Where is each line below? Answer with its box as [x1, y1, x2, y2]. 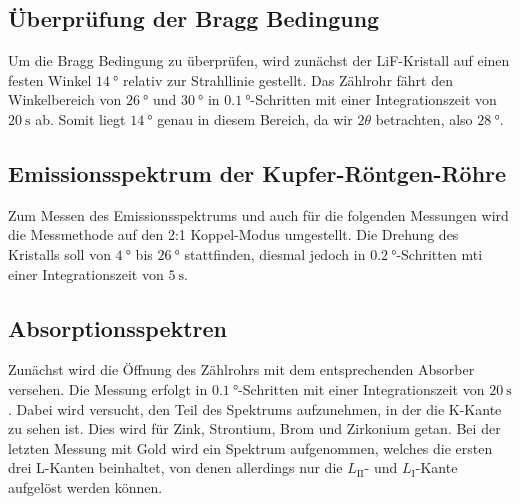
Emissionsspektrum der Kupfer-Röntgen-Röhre [8, 157, 507, 188]
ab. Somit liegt [35, 108, 126, 129]
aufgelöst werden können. [8, 476, 163, 497]
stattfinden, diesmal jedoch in [184, 243, 366, 264]
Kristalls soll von [8, 243, 111, 264]
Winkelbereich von [8, 89, 122, 110]
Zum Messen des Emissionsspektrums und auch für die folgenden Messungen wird [8, 204, 509, 225]
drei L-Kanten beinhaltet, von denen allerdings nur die [8, 457, 343, 478]
